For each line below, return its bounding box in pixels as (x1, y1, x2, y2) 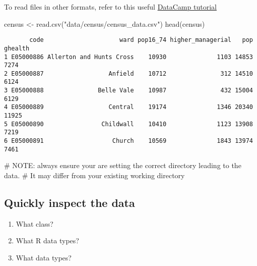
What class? (16, 218, 53, 229)
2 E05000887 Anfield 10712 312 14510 (4, 70, 253, 77)
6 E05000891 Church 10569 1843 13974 (4, 137, 253, 145)
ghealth (4, 44, 30, 52)
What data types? (16, 252, 72, 262)
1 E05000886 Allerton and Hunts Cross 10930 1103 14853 (4, 53, 253, 61)
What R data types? (16, 235, 79, 246)
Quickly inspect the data (4, 194, 135, 210)
